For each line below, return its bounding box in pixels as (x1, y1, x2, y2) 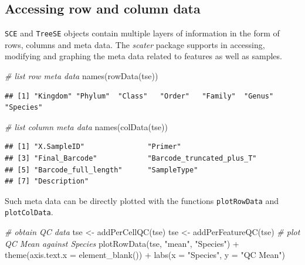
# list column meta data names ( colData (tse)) (5, 120, 168, 132)
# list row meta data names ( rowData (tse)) (5, 70, 158, 82)
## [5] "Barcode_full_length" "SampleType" (5, 165, 198, 174)
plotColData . (5, 206, 53, 218)
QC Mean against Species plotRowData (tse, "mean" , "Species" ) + (5, 237, 239, 249)
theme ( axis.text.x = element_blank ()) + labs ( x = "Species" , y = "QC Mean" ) (5, 249, 285, 261)
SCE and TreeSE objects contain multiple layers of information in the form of (5, 27, 280, 39)
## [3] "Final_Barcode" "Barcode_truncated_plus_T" (5, 154, 257, 163)
